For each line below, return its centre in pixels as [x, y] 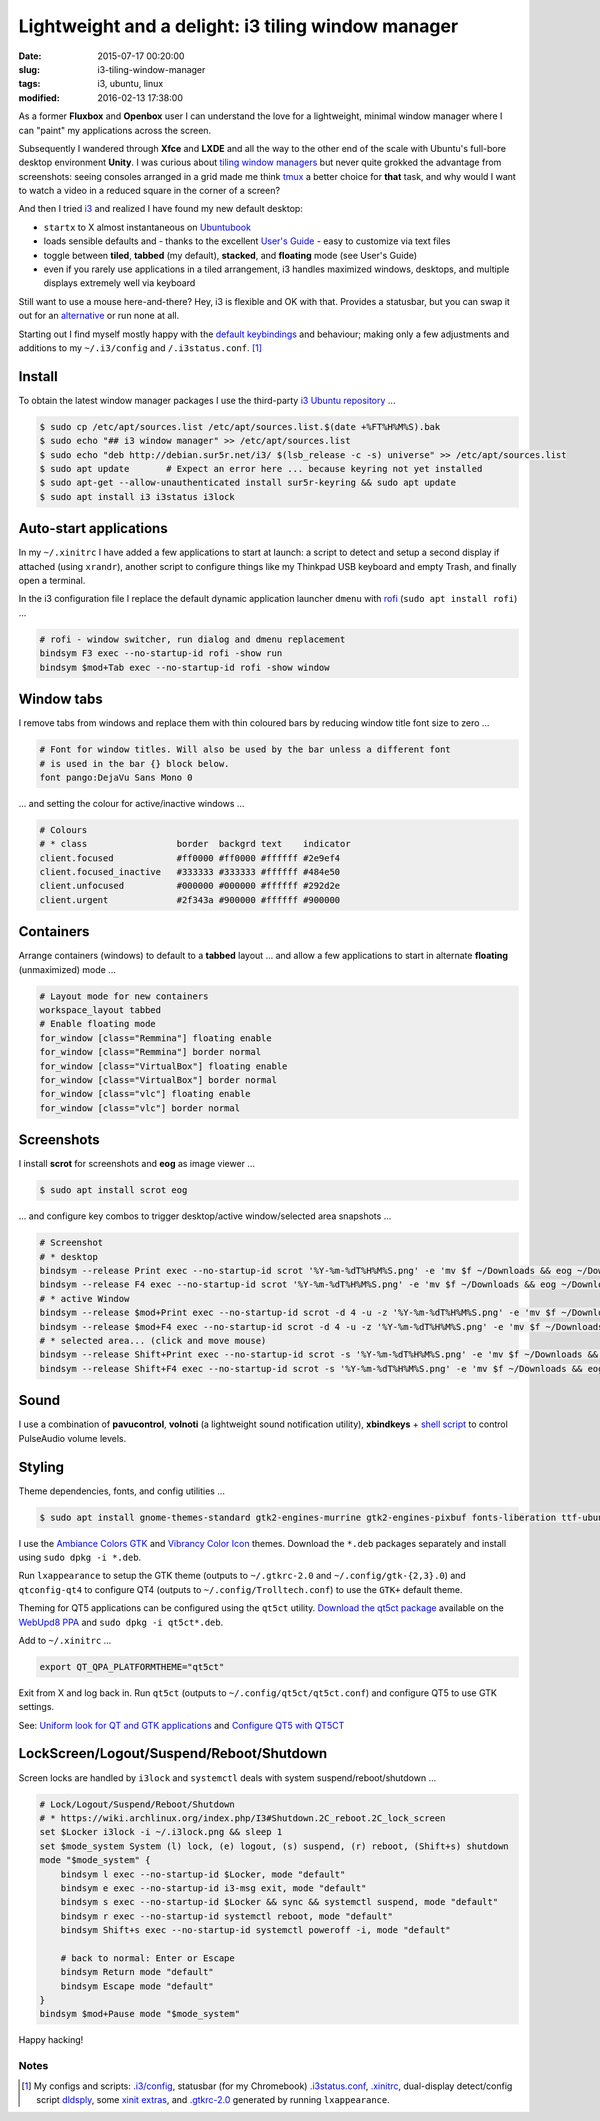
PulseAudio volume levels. [72, 1438]
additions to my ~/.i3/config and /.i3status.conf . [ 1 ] [140, 347]
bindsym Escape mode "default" [137, 1986]
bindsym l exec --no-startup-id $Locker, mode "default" [203, 1874]
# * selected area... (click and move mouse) [153, 1341]
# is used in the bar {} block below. [134, 763]
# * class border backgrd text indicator [195, 844]
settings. [36, 1707]
